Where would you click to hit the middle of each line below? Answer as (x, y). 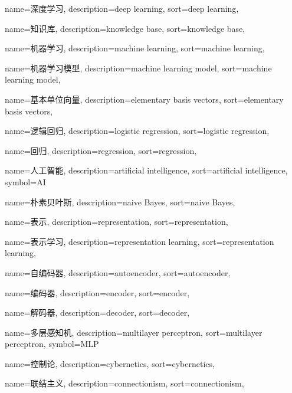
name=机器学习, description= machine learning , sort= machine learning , (135, 48)
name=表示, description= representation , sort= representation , (117, 222)
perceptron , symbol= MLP (52, 344)
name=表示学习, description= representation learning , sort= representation (140, 241)
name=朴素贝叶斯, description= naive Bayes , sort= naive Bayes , (120, 202)
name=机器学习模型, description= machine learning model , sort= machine (138, 68)
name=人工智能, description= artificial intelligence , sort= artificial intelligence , (146, 170)
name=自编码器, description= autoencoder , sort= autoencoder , (118, 272)
